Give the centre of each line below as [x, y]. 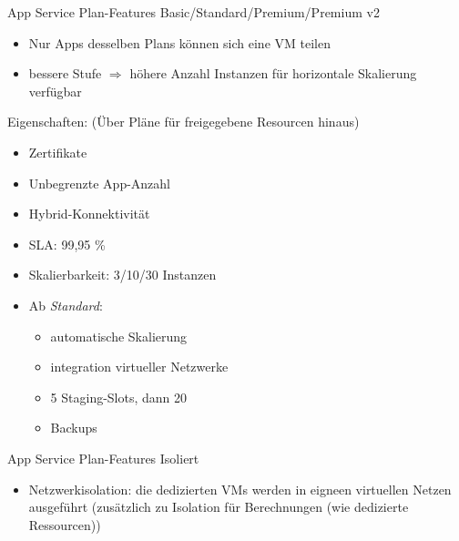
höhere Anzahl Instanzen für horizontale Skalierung [273, 73]
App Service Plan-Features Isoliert [103, 458]
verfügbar [55, 91]
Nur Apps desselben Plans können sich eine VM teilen [179, 42]
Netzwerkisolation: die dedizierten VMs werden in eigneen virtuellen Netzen [240, 489]
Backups [74, 428]
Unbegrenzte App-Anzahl [100, 183]
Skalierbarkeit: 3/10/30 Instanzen [122, 275]
